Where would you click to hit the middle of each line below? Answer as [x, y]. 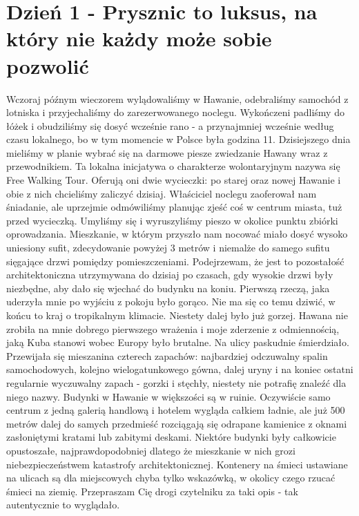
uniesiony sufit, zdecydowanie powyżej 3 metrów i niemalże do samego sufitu [168, 248]
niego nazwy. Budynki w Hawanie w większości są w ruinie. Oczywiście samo [168, 396]
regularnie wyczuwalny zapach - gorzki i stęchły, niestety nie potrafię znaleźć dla [176, 382]
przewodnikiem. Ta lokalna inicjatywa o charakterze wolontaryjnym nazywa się [173, 166]
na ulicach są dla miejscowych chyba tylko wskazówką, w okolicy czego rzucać [171, 478]
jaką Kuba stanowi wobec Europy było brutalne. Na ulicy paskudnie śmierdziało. [178, 342]
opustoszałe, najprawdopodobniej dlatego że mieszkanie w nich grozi [151, 450]
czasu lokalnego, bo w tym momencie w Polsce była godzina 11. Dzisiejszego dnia [178, 139]
